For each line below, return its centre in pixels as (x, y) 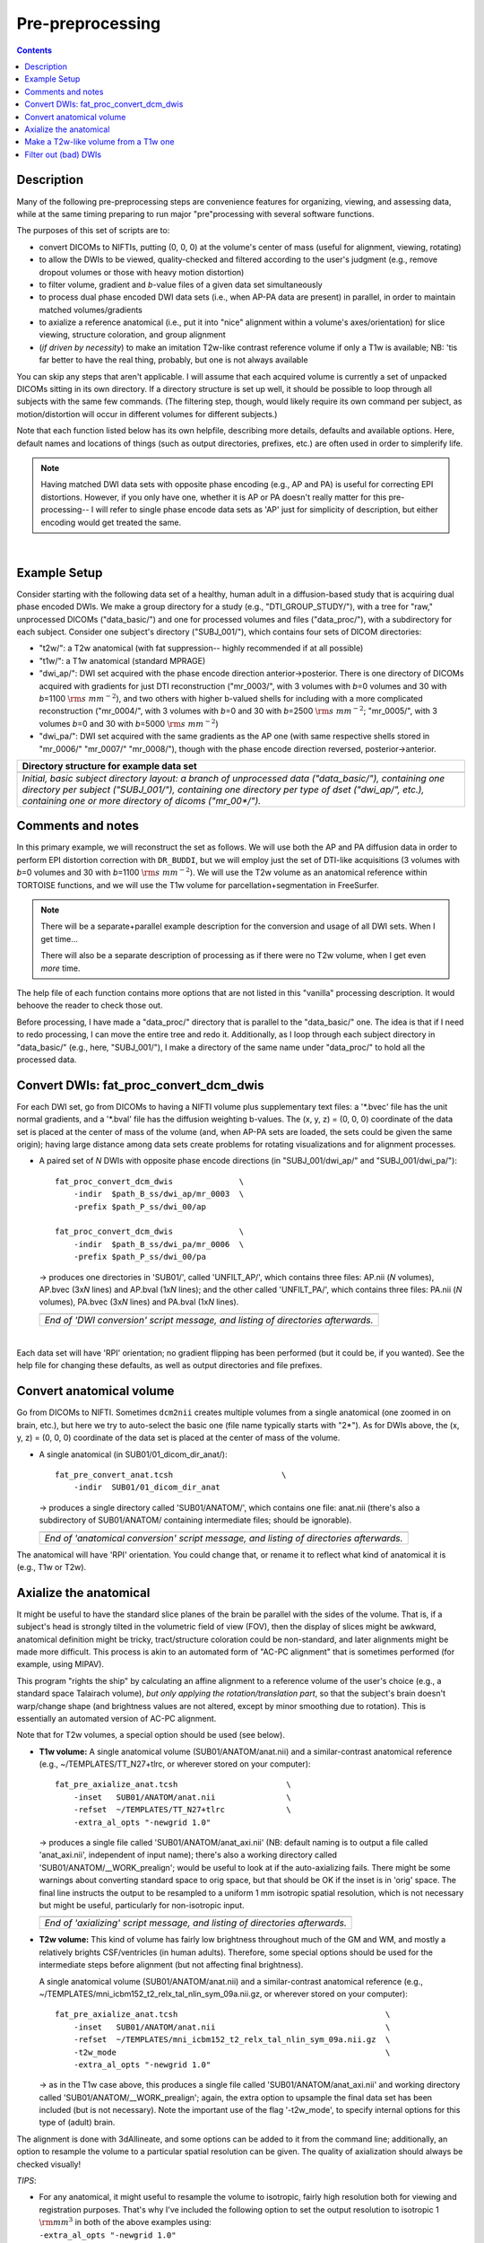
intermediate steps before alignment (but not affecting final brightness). (171, 1965)
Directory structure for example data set (109, 765)
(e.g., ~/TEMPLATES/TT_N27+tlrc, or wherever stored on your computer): (175, 1764)
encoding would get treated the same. (111, 522)
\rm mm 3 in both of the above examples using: (125, 2222)
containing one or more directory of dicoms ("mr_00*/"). (142, 800)
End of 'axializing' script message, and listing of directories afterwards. (195, 1923)
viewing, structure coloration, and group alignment (132, 335)
